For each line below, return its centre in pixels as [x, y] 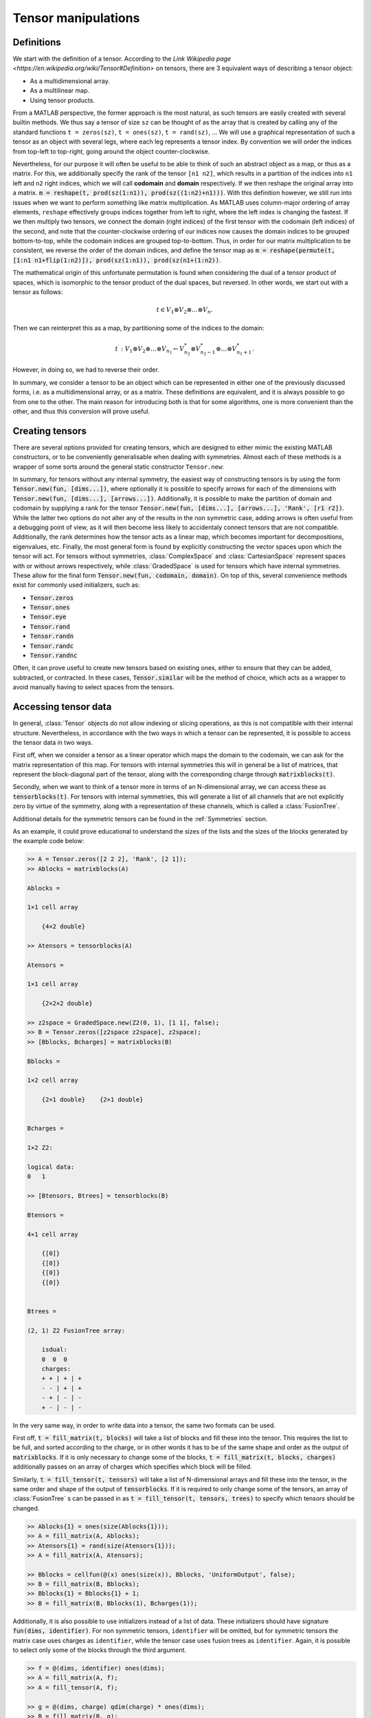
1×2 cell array [53, 1080]
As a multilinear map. [60, 91]
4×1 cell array [53, 1234]
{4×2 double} [64, 927]
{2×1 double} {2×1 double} [92, 1100]
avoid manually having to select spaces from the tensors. [93, 687]
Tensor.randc [52, 646]
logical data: [51, 1167]
